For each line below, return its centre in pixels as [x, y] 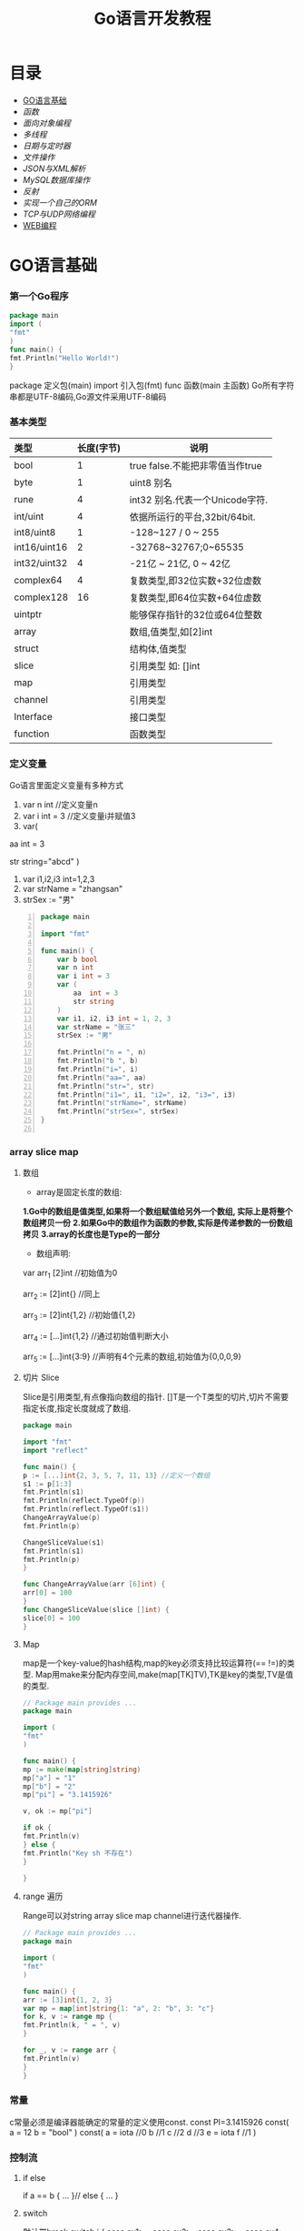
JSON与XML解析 [54, 168]
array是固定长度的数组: [79, 1192]
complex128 [41, 597]
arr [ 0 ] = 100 [47, 1593]
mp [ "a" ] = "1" [49, 1778]
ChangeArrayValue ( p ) [61, 1518]
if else [34, 2178]
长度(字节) [98, 448]
